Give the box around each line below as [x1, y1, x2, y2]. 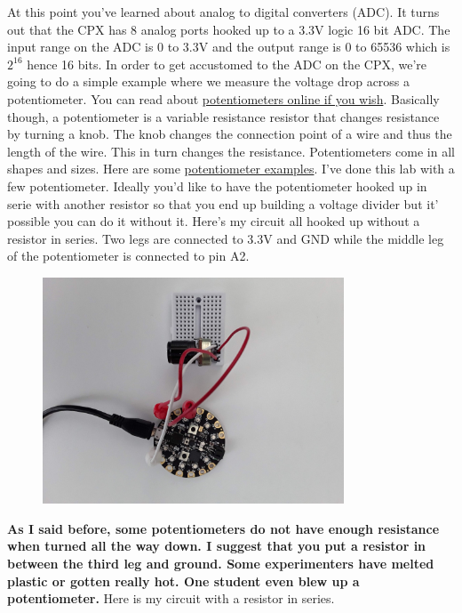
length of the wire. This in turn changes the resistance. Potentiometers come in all [7, 141, 455, 160]
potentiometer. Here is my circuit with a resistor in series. [7, 589, 335, 608]
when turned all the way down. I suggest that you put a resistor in [7, 536, 426, 555]
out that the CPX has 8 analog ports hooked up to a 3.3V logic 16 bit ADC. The [7, 20, 450, 38]
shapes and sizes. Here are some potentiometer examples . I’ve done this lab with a [7, 159, 455, 178]
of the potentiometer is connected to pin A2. [7, 246, 250, 265]
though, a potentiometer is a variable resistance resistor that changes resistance [7, 107, 440, 125]
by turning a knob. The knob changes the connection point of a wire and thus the [7, 125, 452, 143]
